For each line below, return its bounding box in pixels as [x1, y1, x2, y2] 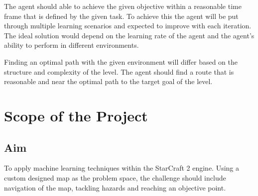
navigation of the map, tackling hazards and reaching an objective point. [4, 182, 226, 193]
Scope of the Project [4, 105, 148, 125]
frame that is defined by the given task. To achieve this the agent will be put [4, 10, 239, 21]
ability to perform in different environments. [4, 40, 139, 50]
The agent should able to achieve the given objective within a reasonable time [4, 1, 242, 11]
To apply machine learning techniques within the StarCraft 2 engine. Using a [4, 163, 240, 173]
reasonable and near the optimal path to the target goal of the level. [4, 76, 213, 87]
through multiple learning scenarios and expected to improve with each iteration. [4, 20, 252, 31]
